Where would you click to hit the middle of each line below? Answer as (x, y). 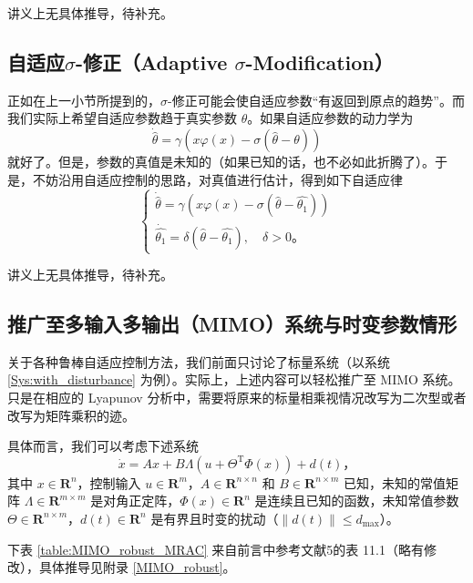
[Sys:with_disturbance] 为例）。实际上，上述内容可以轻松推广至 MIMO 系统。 (234, 379)
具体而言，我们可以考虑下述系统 (103, 446)
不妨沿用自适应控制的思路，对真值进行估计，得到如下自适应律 (217, 180)
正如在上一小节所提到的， (84, 100)
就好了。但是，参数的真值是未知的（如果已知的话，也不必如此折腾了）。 (221, 162)
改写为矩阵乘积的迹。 (71, 415)
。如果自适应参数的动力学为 (330, 118)
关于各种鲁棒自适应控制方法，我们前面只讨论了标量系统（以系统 (199, 361)
